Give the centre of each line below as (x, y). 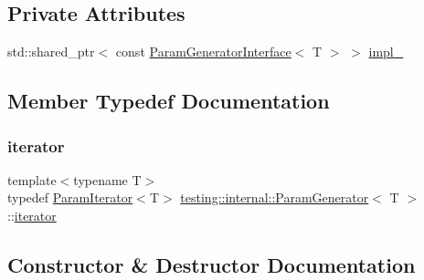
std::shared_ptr (51, 52)
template (32, 179)
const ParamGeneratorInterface (203, 52)
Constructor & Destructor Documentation (212, 264)
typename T (107, 179)
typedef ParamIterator (70, 197)
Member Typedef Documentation (169, 101)
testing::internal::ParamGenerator (275, 197)
